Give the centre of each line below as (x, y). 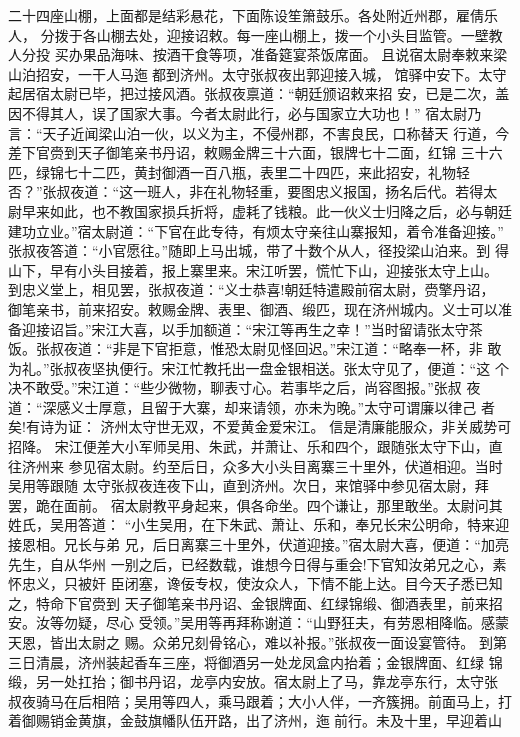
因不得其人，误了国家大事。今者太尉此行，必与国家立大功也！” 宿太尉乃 (245, 112)
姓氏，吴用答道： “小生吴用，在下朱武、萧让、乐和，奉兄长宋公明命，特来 (252, 524)
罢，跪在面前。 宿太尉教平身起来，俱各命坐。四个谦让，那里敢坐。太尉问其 (255, 504)
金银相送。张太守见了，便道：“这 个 (391, 367)
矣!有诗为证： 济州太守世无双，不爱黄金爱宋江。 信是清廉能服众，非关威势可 (260, 426)
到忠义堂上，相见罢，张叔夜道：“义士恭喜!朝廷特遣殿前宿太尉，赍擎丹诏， (251, 289)
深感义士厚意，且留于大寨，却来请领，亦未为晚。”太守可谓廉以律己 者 (268, 406)
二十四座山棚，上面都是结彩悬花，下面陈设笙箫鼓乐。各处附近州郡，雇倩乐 (253, 15)
